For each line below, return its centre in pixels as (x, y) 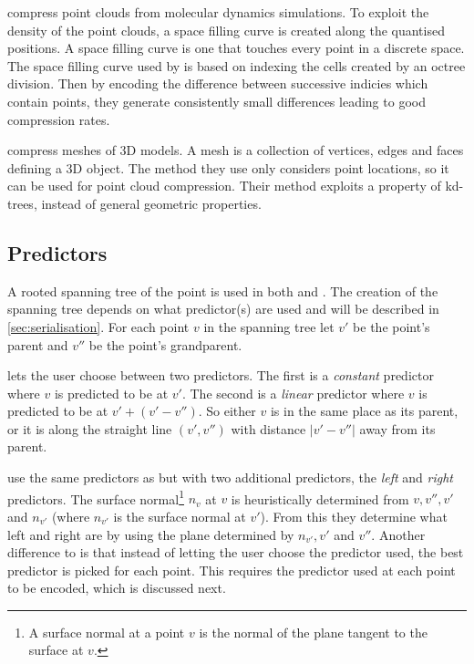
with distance (268, 428)
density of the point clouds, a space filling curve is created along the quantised (226, 30)
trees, (22, 203)
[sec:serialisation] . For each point (98, 326)
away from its (397, 428)
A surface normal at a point (107, 632)
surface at (56, 650)
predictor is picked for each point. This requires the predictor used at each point (232, 570)
